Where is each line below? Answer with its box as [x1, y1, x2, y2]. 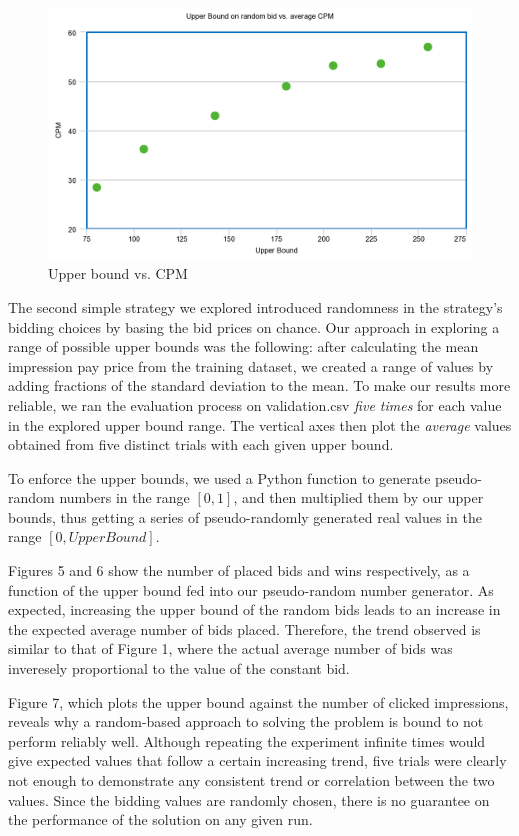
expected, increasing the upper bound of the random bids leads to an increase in [8, 599, 501, 620]
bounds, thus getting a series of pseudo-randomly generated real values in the [8, 506, 482, 527]
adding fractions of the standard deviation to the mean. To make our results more [8, 375, 511, 396]
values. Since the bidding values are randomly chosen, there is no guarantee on [8, 789, 490, 810]
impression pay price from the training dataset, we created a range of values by [8, 355, 494, 376]
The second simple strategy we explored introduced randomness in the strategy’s [8, 296, 503, 317]
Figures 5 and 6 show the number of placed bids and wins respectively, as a [8, 560, 470, 581]
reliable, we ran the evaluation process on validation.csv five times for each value [8, 394, 502, 415]
